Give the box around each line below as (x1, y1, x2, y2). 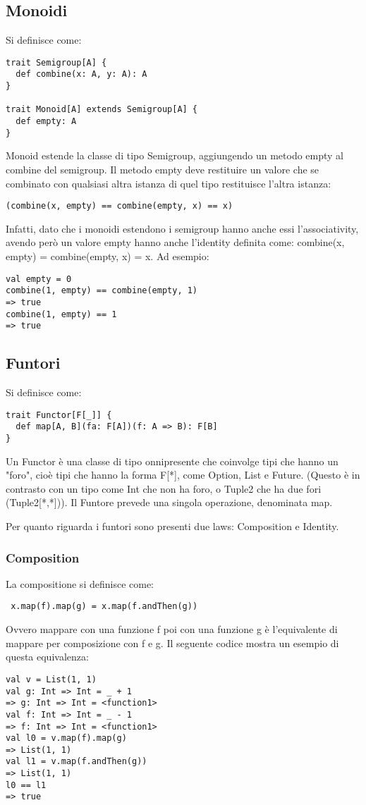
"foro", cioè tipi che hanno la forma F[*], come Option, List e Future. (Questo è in (6, 467, 360, 482)
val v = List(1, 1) (6, 674, 97, 684)
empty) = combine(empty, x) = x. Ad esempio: (6, 249, 209, 264)
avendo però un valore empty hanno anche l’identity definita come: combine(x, (6, 235, 345, 250)
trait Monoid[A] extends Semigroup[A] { (6, 104, 198, 115)
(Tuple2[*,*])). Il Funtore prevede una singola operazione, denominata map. (6, 495, 333, 510)
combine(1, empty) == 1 (6, 309, 117, 319)
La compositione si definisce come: (6, 576, 154, 591)
